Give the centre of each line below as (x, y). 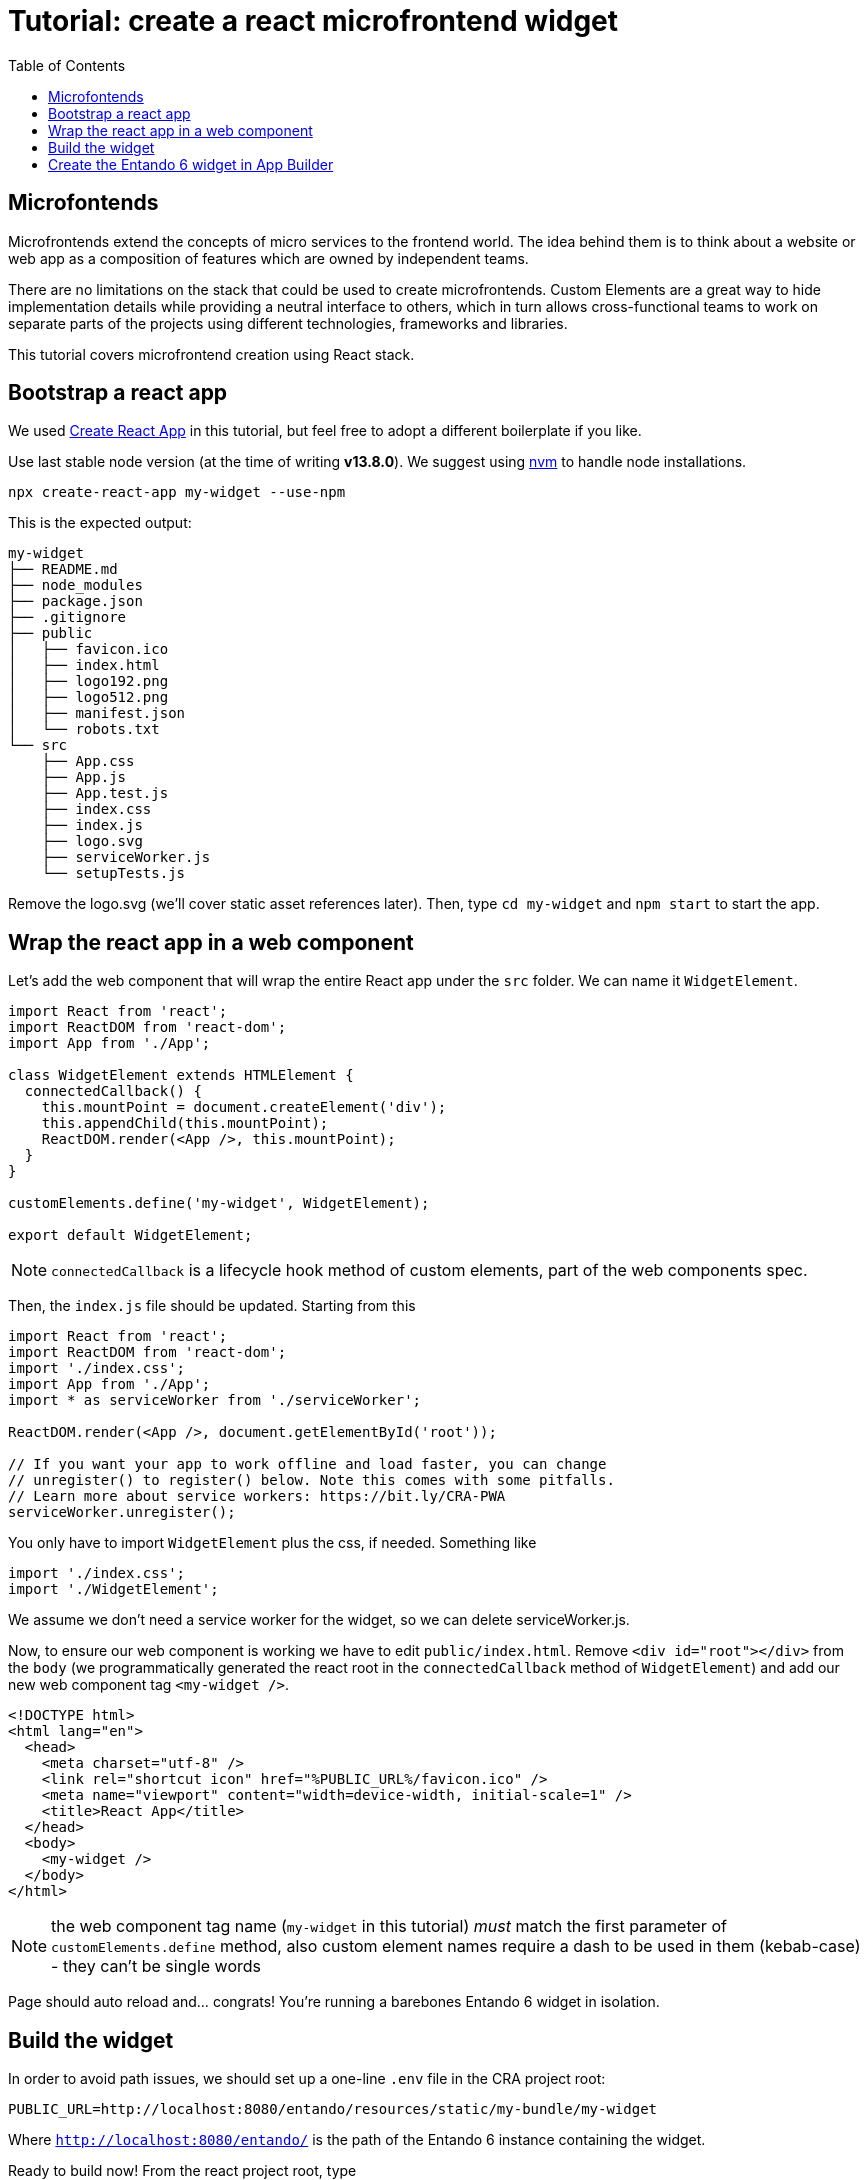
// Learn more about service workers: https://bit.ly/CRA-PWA (257, 1496)
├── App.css (88, 761)
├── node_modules (75, 585)
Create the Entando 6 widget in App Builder (191, 164)
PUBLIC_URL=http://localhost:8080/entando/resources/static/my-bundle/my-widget (333, 2109)
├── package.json (75, 601)
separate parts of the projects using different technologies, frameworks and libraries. (288, 323)
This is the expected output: (100, 523)
